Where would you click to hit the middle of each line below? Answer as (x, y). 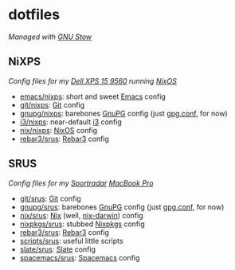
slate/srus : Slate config (58, 249)
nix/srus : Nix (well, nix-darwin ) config (81, 215)
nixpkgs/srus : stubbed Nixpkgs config (82, 224)
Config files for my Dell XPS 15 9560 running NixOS (92, 80)
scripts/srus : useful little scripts (71, 241)
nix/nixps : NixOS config (59, 130)
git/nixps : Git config (52, 104)
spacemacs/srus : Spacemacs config (80, 257)
